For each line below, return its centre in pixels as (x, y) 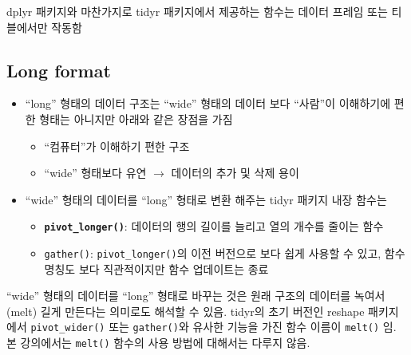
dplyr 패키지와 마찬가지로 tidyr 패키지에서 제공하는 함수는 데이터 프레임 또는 (197, 11)
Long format (59, 70)
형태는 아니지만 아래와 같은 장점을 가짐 (136, 118)
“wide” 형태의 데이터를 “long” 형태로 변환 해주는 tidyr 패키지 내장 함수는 (206, 199)
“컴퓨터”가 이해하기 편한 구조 (117, 146)
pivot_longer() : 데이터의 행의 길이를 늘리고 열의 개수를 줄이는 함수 (214, 226)
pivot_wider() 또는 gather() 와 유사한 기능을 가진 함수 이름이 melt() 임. (213, 327)
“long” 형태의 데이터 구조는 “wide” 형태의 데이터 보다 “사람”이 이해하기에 (208, 103)
